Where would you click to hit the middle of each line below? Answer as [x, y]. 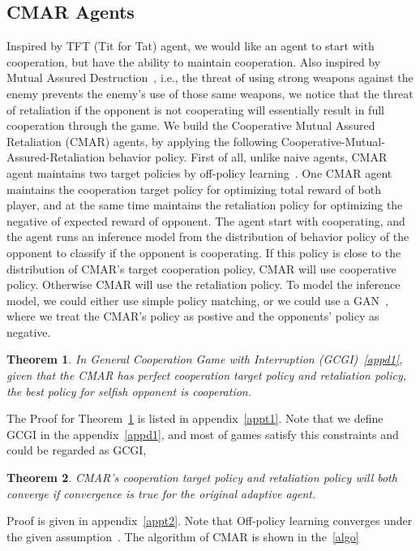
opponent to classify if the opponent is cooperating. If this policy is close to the [204, 252]
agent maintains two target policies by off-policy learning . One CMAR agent [199, 172]
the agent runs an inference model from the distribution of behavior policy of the [208, 237]
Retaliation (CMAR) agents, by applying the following [142, 141]
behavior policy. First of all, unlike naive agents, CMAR [248, 157]
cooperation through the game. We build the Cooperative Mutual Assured [191, 125]
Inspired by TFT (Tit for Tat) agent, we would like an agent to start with [191, 46]
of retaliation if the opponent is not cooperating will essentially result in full [195, 109]
